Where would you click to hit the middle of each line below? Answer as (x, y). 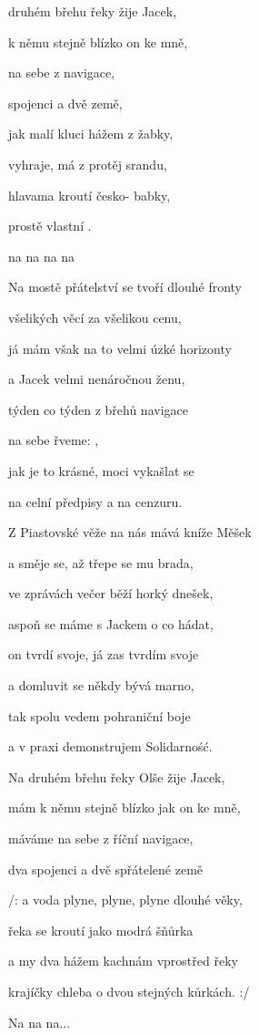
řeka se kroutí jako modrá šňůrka (101, 930)
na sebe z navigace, (62, 72)
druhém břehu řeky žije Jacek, (93, 11)
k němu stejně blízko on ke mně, (98, 41)
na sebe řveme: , (54, 440)
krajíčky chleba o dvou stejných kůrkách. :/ (129, 991)
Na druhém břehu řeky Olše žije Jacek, (117, 776)
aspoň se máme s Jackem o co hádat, (111, 623)
